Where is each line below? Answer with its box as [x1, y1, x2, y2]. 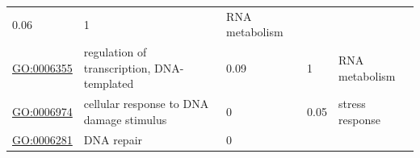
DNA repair [83, 131, 143, 148]
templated [83, 75, 134, 92]
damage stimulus [83, 110, 167, 127]
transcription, [83, 59, 151, 76]
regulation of [83, 44, 147, 60]
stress [338, 95, 366, 112]
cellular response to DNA [83, 95, 209, 112]
